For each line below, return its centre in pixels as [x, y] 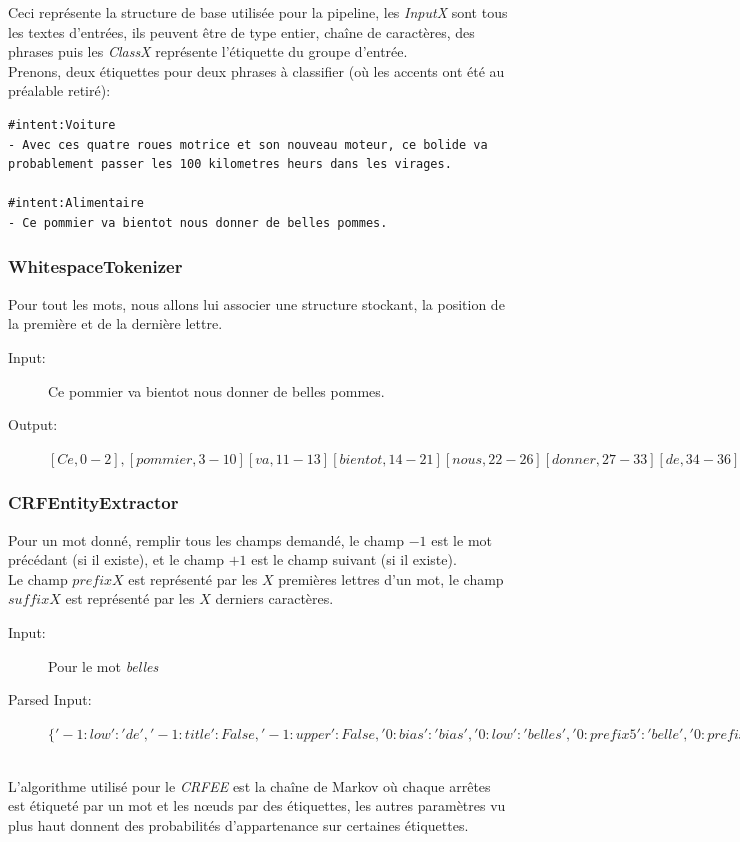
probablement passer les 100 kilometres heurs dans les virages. [230, 164]
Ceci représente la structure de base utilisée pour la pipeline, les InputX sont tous [258, 12]
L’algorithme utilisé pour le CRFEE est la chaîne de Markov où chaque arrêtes [249, 785]
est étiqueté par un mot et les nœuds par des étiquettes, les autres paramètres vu [257, 805]
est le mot [461, 539]
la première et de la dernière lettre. [115, 323]
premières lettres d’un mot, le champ [391, 578]
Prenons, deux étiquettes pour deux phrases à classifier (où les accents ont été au [256, 70]
